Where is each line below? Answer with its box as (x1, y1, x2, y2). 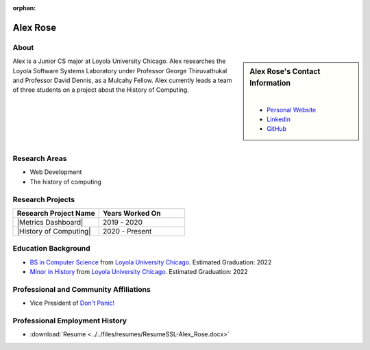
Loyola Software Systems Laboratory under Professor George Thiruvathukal (12, 66, 227, 75)
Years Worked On (103, 208, 161, 218)
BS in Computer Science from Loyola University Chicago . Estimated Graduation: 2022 (29, 258, 272, 266)
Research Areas (12, 154, 67, 164)
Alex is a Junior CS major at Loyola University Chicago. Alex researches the (12, 57, 226, 65)
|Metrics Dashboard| (16, 217, 84, 227)
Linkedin (267, 115, 291, 123)
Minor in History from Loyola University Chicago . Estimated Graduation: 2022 (29, 268, 248, 276)
